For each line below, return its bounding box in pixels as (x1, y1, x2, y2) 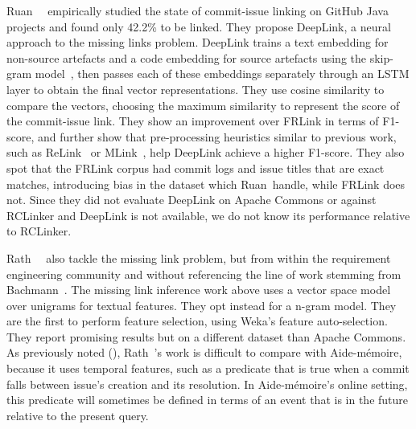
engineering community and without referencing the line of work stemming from (6, 265, 402, 282)
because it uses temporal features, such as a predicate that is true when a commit (6, 360, 410, 377)
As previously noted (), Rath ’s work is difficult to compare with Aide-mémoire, (6, 344, 402, 361)
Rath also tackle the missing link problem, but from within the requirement (6, 249, 391, 266)
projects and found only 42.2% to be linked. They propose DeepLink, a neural (6, 18, 391, 35)
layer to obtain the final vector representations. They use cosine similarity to (6, 80, 385, 97)
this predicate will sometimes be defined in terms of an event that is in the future (6, 391, 409, 408)
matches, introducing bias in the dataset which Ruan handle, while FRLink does (6, 175, 406, 192)
